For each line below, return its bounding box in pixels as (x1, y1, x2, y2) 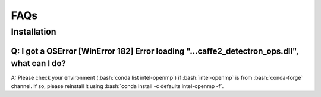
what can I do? (11, 58, 67, 68)
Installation (11, 26, 56, 37)
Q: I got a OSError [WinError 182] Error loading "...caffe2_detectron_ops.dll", (11, 46, 299, 56)
